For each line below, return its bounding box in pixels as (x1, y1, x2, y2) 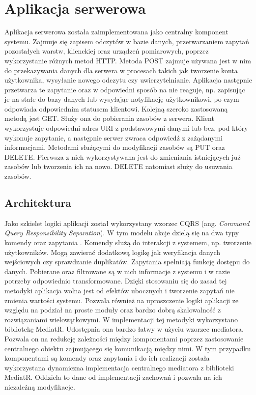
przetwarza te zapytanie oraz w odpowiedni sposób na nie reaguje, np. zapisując (4, 84, 245, 94)
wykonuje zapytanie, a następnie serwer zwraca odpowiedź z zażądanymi (4, 132, 223, 142)
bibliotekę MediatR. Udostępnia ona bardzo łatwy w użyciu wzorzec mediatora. (4, 324, 244, 334)
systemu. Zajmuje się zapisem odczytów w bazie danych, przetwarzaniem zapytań (4, 36, 250, 46)
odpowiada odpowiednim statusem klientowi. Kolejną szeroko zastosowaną (4, 103, 228, 113)
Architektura (4, 195, 72, 210)
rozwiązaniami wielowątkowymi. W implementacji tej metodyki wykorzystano (4, 314, 238, 324)
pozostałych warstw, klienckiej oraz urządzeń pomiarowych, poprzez (4, 46, 209, 56)
